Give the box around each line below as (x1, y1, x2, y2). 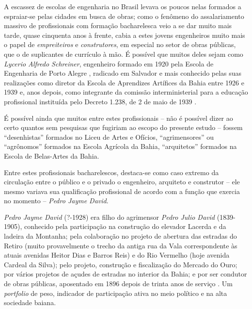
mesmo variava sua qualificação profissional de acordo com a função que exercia (4, 186, 240, 196)
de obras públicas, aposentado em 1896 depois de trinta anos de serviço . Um (4, 278, 233, 289)
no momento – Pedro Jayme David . (4, 195, 109, 206)
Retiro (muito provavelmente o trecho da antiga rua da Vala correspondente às (4, 240, 237, 250)
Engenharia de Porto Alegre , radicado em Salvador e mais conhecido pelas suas (4, 68, 242, 78)
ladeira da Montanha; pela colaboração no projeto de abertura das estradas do (4, 231, 237, 241)
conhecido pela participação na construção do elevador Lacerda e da (24, 221, 226, 231)
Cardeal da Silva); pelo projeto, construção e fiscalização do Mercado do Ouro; (4, 259, 237, 269)
